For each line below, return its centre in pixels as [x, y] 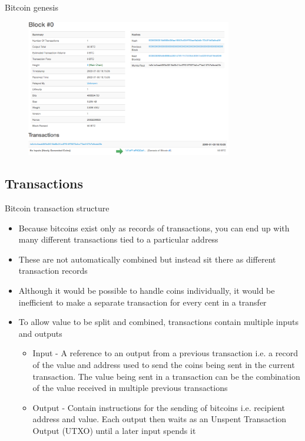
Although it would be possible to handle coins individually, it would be [147, 290]
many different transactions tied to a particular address [118, 239]
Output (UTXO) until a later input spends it [114, 430]
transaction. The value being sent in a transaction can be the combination [166, 376]
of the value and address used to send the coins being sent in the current [164, 364]
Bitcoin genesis [32, 7]
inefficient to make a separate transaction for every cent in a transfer [142, 302]
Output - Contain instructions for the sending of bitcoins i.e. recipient [159, 407]
